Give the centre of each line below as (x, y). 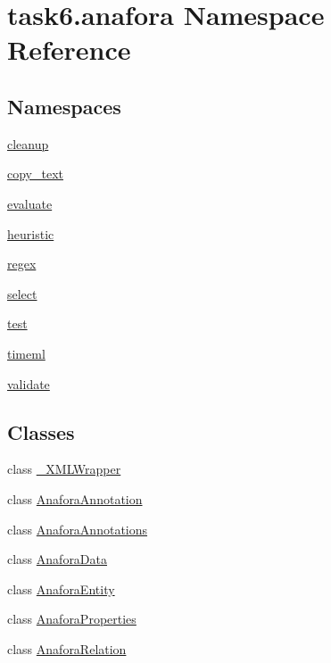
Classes (41, 431)
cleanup (28, 143)
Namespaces (64, 106)
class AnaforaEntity (61, 588)
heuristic (31, 233)
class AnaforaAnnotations (78, 529)
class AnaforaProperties (72, 619)
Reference (69, 50)
